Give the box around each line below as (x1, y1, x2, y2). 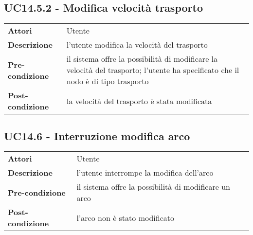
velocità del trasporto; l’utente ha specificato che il (66, 64, 239, 76)
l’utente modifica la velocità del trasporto (66, 39, 208, 51)
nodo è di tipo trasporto (66, 75, 149, 87)
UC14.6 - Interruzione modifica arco (4, 128, 190, 143)
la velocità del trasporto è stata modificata (66, 95, 212, 107)
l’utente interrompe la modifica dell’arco (76, 167, 214, 179)
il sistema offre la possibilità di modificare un (76, 181, 230, 193)
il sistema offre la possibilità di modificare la (66, 53, 218, 65)
